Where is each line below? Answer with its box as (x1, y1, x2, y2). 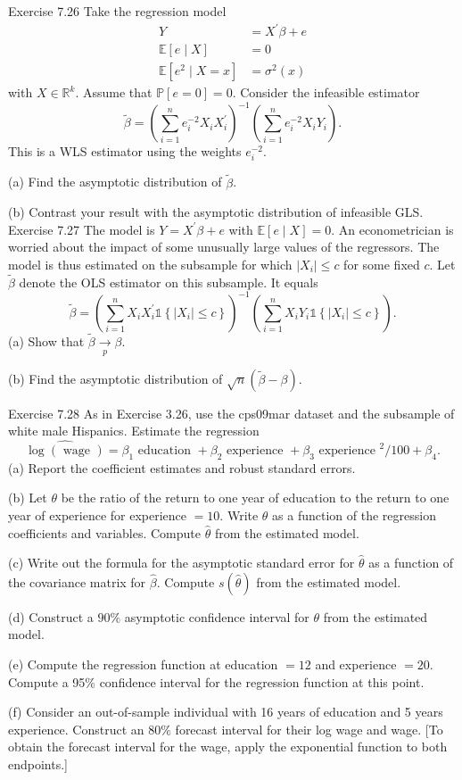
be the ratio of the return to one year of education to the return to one (61, 488, 450, 507)
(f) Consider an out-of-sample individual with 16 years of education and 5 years (8, 702, 443, 721)
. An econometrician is (331, 220, 454, 238)
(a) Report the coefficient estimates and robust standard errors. (8, 458, 356, 477)
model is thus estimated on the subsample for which (8, 255, 293, 274)
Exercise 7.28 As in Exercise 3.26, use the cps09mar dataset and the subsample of (8, 403, 455, 422)
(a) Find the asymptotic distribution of (8, 172, 222, 191)
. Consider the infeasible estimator (232, 83, 420, 102)
